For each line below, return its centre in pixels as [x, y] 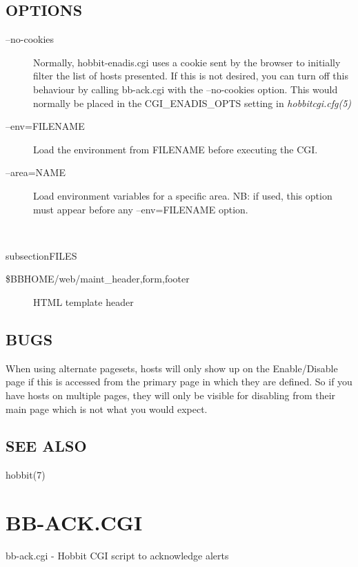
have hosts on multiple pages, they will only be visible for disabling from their [171, 395]
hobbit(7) [26, 475]
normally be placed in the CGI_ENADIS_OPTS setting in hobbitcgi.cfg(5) [192, 103]
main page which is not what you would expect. [107, 409]
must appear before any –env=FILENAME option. [141, 209]
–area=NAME [36, 172]
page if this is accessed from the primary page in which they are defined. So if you [179, 382]
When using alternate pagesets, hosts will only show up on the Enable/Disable [172, 368]
